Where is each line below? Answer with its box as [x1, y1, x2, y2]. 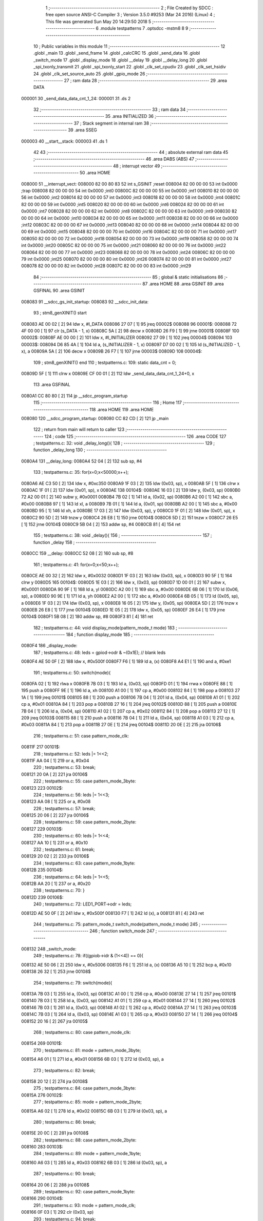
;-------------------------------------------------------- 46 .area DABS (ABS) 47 [33, 156, 194, 162]
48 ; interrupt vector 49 [113, 163, 160, 168]
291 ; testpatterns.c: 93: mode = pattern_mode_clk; [33, 1202, 136, 1208]
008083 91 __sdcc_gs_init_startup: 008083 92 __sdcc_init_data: [21, 298, 149, 305]
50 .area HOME [79, 170, 111, 176]
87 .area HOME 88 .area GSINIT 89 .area [142, 281, 224, 287]
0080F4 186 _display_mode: [21, 643, 77, 649]
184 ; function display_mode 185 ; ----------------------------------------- [66, 632, 214, 637]
